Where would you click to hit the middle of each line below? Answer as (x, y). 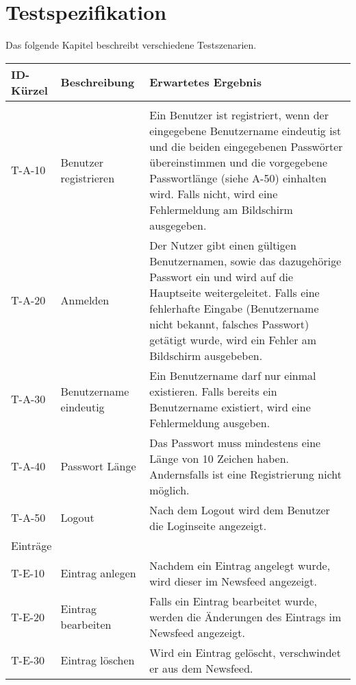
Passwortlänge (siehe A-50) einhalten (238, 178)
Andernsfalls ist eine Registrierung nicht (245, 474)
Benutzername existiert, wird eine (230, 407)
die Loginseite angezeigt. (208, 525)
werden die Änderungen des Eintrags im (245, 616)
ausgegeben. (178, 225)
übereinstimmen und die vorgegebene (239, 162)
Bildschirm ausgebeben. (206, 355)
